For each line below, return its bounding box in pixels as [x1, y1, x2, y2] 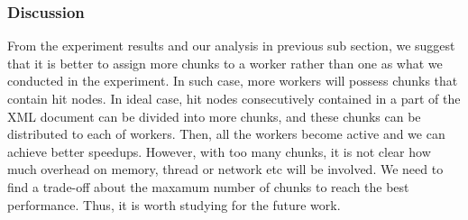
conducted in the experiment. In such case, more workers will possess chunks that [7, 71, 458, 90]
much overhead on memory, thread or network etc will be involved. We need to [7, 160, 444, 179]
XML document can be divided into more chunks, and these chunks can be [7, 106, 421, 125]
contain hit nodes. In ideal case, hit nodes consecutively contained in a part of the [7, 89, 461, 107]
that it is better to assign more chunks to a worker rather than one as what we [7, 53, 443, 72]
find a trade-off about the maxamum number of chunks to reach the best [7, 177, 409, 196]
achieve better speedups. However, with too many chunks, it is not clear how [7, 142, 431, 160]
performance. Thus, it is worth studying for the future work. [7, 195, 341, 214]
